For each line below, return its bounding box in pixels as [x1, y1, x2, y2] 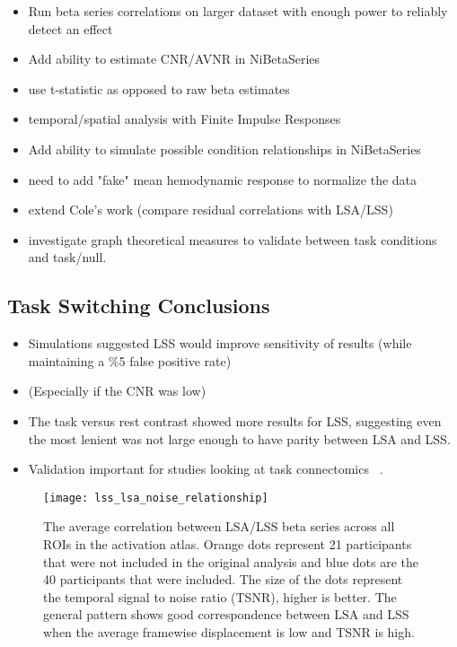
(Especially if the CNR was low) [28, 381, 207, 400]
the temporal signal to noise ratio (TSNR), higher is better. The [43, 587, 397, 606]
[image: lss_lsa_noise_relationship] [43, 491, 268, 504]
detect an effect [28, 19, 113, 38]
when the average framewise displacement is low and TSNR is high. [43, 622, 415, 641]
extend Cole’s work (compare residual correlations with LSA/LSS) [28, 200, 393, 219]
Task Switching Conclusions [7, 292, 270, 319]
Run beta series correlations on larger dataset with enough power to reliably [28, 2, 448, 20]
